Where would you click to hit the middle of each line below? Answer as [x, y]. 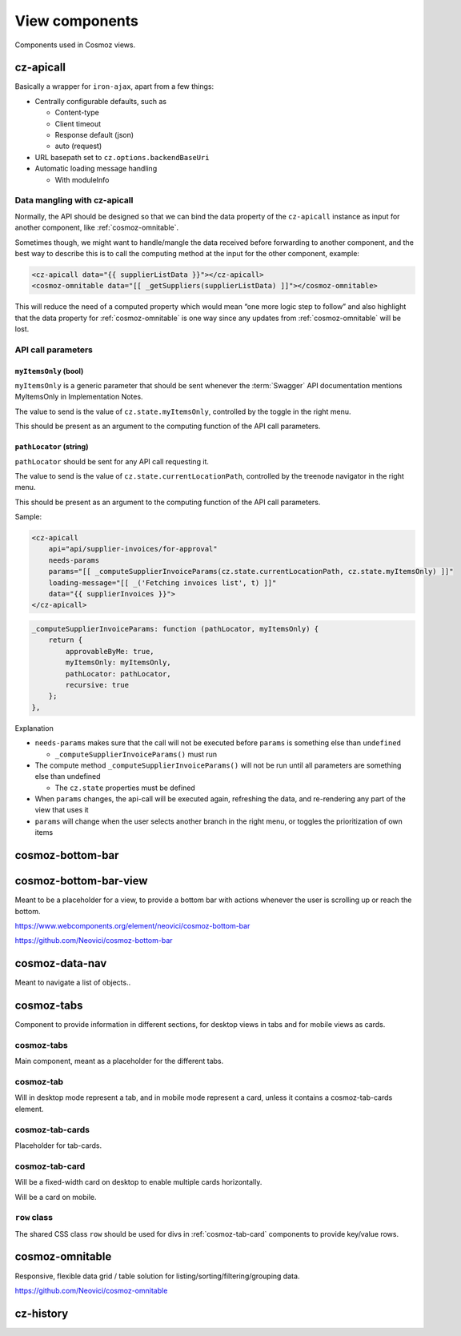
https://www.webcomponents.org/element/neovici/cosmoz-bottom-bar [132, 925]
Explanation [34, 728]
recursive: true [97, 685]
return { [66, 640]
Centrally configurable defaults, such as [101, 101]
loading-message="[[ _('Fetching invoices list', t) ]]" [162, 583]
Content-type [77, 113]
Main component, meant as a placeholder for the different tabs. [119, 1061]
